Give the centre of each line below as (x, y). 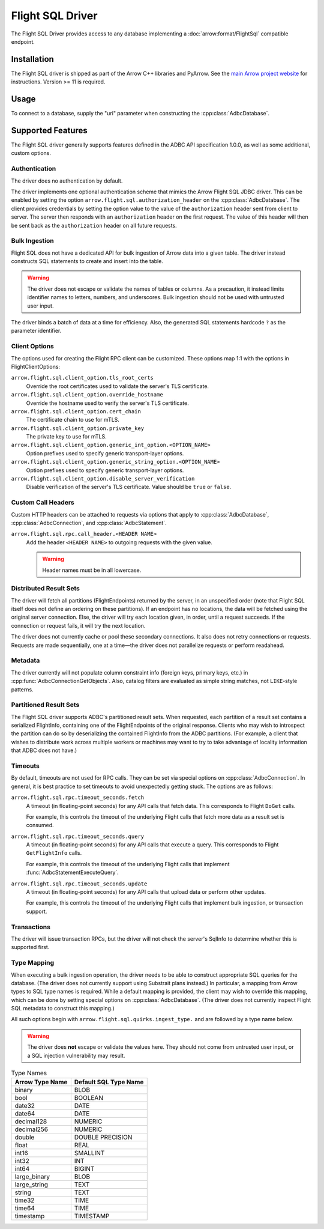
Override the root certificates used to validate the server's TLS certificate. (118, 386)
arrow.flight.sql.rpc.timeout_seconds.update (79, 884)
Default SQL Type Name (109, 1082)
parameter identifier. (36, 331)
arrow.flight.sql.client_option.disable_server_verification (103, 479)
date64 (25, 1114)
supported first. (30, 947)
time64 (25, 1209)
